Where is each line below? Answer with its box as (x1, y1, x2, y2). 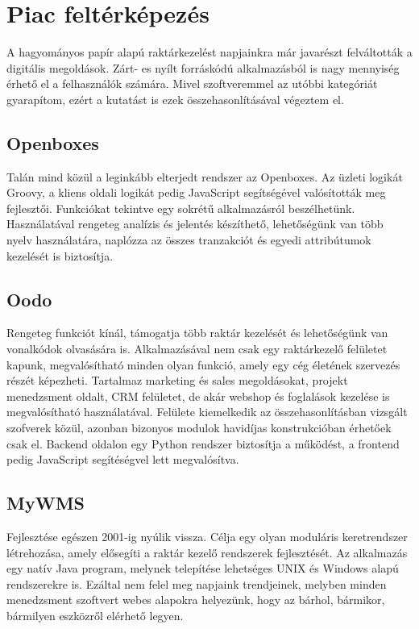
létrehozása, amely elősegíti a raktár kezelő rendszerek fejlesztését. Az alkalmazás (6, 544, 408, 560)
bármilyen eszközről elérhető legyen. (6, 606, 184, 623)
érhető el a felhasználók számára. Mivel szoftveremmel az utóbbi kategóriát (6, 75, 378, 92)
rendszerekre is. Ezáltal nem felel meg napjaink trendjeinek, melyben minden (6, 575, 387, 592)
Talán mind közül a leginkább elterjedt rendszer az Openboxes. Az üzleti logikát (6, 168, 403, 185)
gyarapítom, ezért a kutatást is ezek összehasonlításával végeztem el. (6, 90, 344, 107)
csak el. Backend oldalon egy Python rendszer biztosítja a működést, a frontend (6, 435, 400, 452)
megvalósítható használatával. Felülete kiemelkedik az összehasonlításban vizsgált (6, 403, 408, 420)
